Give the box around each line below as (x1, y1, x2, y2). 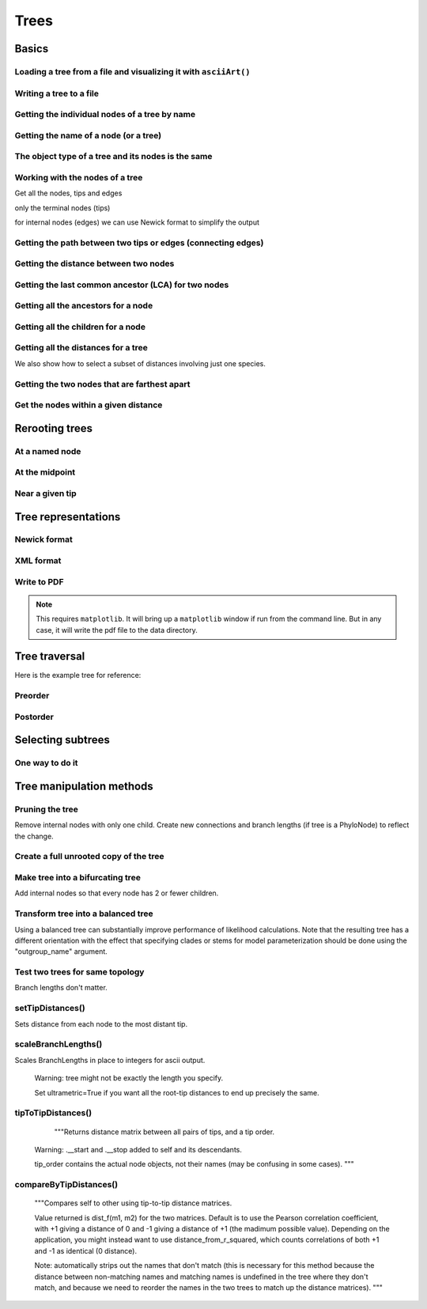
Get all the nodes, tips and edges (14, 188, 123, 198)
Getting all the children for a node (14, 321, 146, 332)
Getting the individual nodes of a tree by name (14, 109, 196, 120)
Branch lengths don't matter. (14, 983, 108, 993)
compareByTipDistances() (14, 1179, 119, 1190)
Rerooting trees (14, 422, 93, 435)
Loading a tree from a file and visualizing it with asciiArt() (14, 66, 251, 77)
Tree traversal (14, 649, 85, 664)
